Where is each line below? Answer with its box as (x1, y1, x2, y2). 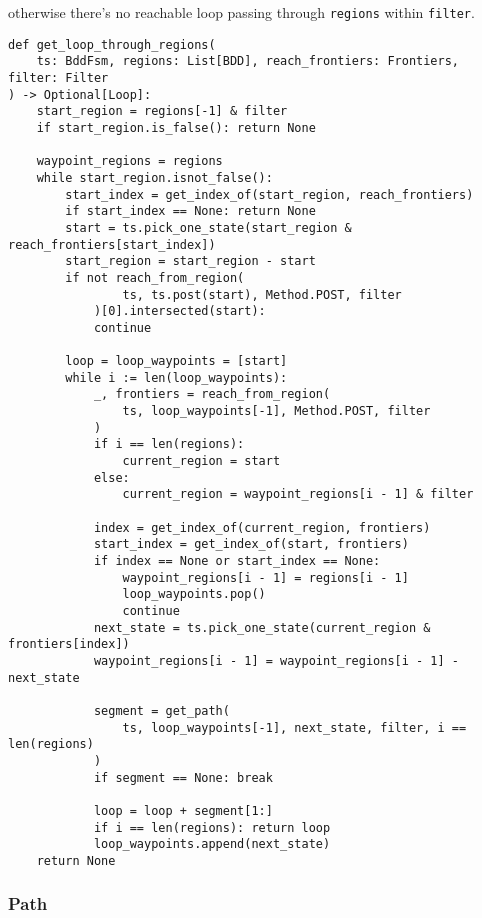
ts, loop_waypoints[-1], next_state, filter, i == (122, 720, 467, 735)
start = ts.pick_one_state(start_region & (65, 220, 352, 235)
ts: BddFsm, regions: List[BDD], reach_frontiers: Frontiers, (36, 54, 460, 69)
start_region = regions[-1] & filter (36, 104, 288, 119)
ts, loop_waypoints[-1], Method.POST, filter (122, 404, 431, 419)
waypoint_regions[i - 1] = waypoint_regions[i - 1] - (93, 653, 460, 668)
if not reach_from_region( (65, 270, 245, 285)
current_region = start (122, 454, 281, 469)
